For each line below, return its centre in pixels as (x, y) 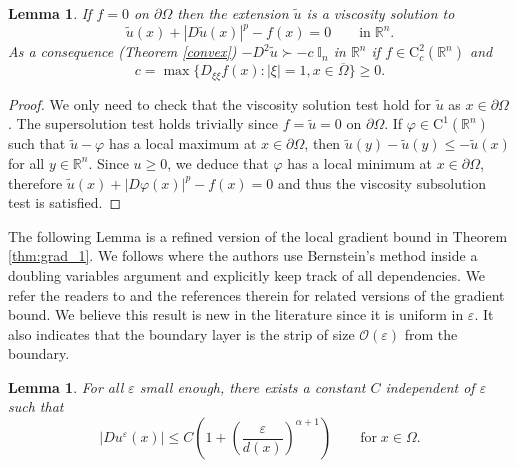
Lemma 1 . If (50, 13)
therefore (35, 182)
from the (431, 333)
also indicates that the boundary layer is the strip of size (181, 333)
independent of (430, 386)
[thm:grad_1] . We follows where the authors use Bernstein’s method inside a (243, 255)
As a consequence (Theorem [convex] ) (122, 51)
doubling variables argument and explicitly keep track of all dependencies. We (247, 274)
